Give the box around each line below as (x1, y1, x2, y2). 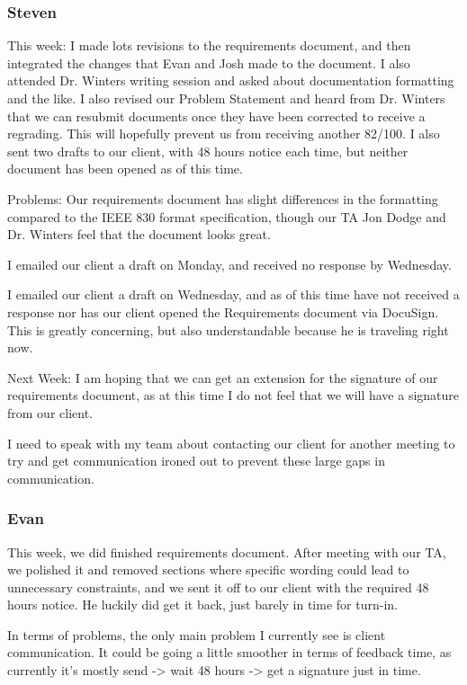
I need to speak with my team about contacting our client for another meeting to (7, 433, 455, 452)
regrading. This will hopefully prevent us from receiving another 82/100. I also (7, 124, 440, 143)
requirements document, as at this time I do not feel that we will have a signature (7, 386, 460, 405)
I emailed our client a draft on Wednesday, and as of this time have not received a (7, 285, 460, 304)
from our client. (7, 403, 93, 422)
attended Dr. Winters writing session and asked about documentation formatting (7, 71, 454, 90)
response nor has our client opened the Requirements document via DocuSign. (7, 302, 439, 321)
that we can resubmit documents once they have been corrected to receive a (7, 106, 426, 125)
